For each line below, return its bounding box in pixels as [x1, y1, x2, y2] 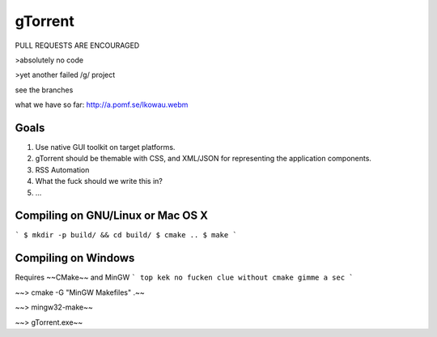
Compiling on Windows [15, 251, 135, 265]
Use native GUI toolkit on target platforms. [35, 143, 176, 152]
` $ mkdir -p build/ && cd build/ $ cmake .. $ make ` [15, 231, 238, 240]
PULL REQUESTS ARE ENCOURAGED [15, 41, 140, 50]
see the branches [15, 85, 74, 95]
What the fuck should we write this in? [35, 177, 163, 186]
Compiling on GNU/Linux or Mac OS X [15, 209, 208, 223]
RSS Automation [35, 164, 90, 174]
